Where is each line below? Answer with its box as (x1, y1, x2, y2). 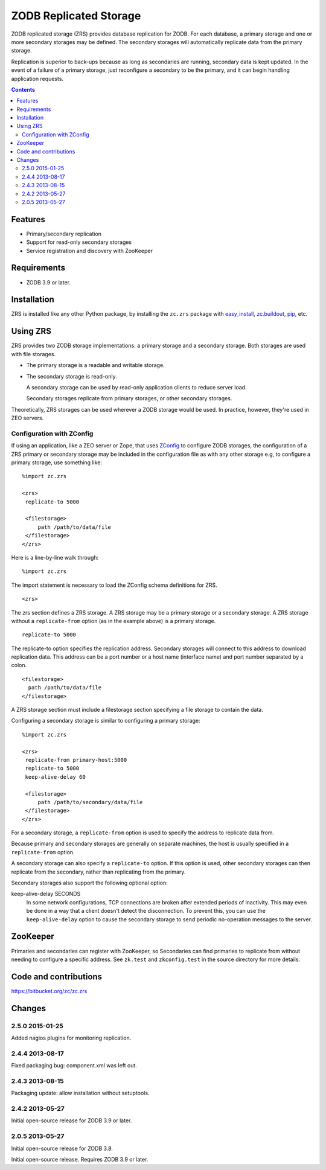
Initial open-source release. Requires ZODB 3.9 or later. (11, 1156, 149, 1163)
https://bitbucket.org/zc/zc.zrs (11, 987, 88, 994)
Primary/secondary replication (26, 230, 102, 237)
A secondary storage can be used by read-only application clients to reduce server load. (26, 383, 247, 391)
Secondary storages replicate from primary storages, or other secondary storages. (26, 395, 232, 402)
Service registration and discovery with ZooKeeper (26, 247, 153, 254)
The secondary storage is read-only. (26, 372, 117, 380)
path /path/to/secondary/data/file (37, 799, 143, 805)
